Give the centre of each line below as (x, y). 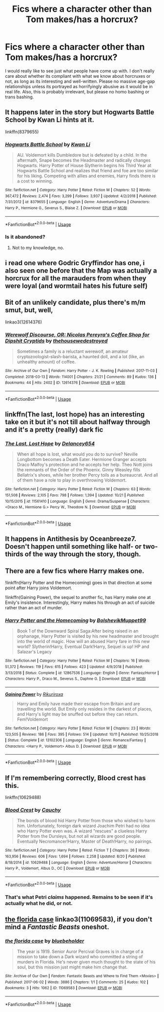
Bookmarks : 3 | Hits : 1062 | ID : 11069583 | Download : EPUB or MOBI (64, 988)
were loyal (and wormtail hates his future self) (76, 286)
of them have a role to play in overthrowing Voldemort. (72, 480)
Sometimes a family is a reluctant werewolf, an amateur (72, 351)
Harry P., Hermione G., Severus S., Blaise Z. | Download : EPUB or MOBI (66, 208)
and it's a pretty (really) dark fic (54, 430)
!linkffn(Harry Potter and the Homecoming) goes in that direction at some (79, 582)
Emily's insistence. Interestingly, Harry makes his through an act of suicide (80, 602)
